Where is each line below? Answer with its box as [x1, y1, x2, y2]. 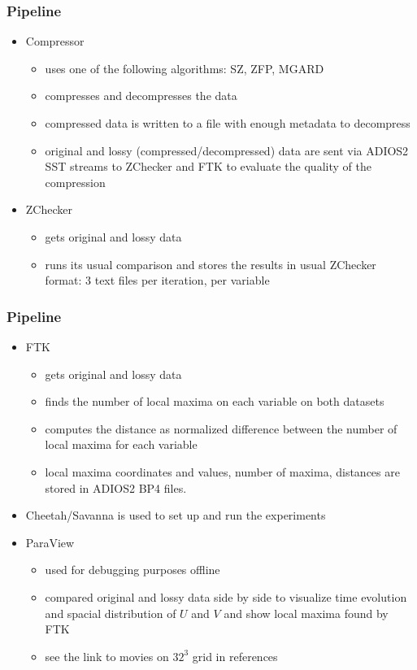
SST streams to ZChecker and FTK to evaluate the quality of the [45, 158, 371, 175]
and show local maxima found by [224, 604, 389, 621]
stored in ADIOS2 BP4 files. [45, 479, 187, 496]
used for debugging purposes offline [45, 561, 220, 578]
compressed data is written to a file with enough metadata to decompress [45, 115, 410, 131]
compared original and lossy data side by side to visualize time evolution [45, 588, 407, 605]
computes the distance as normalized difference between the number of [45, 420, 397, 437]
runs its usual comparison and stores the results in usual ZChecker [45, 255, 376, 272]
